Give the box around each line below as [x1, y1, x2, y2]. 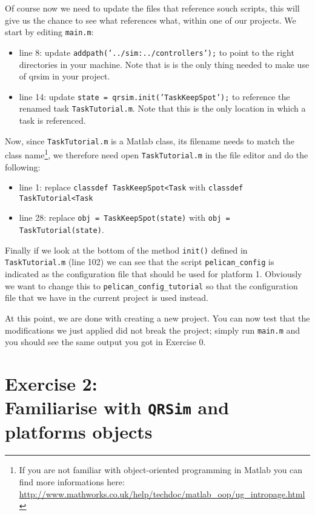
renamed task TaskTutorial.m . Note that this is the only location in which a [19, 102, 306, 115]
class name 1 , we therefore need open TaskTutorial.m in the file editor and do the [5, 147, 308, 161]
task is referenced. [19, 114, 86, 126]
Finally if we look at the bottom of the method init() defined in [5, 243, 248, 256]
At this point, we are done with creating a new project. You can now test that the [5, 311, 310, 324]
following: [5, 160, 41, 173]
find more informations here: [19, 476, 125, 488]
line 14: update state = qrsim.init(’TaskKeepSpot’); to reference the [19, 90, 290, 103]
